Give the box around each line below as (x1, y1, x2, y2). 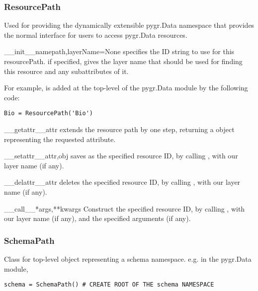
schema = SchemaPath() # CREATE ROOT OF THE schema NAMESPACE (4, 281, 214, 289)
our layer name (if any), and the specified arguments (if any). (4, 213, 191, 223)
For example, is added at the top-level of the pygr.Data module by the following (4, 82, 248, 93)
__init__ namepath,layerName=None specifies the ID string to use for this (4, 46, 235, 57)
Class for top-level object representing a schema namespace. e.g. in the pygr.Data (4, 254, 252, 264)
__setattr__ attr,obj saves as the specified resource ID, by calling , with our (4, 150, 238, 161)
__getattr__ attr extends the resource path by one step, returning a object (4, 124, 235, 135)
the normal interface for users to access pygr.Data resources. (4, 29, 187, 40)
